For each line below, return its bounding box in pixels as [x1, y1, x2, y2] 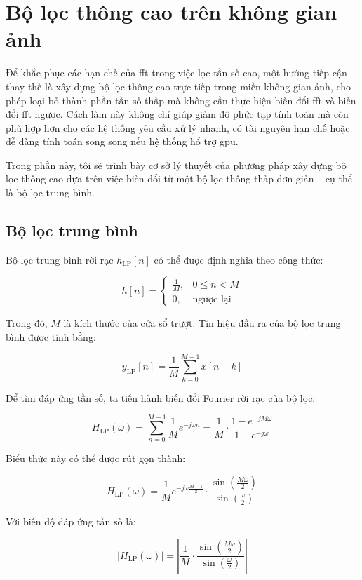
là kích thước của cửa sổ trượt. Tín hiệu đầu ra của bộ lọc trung [63, 316, 341, 330]
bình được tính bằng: [6, 330, 96, 344]
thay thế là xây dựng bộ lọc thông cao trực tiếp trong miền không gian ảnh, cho [6, 79, 351, 93]
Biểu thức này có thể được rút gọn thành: [6, 451, 186, 466]
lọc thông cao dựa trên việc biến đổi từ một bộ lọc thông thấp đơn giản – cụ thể [6, 171, 352, 186]
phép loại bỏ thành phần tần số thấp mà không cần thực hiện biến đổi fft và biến [6, 93, 356, 107]
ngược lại [192, 295, 232, 305]
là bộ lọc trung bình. [6, 185, 95, 200]
